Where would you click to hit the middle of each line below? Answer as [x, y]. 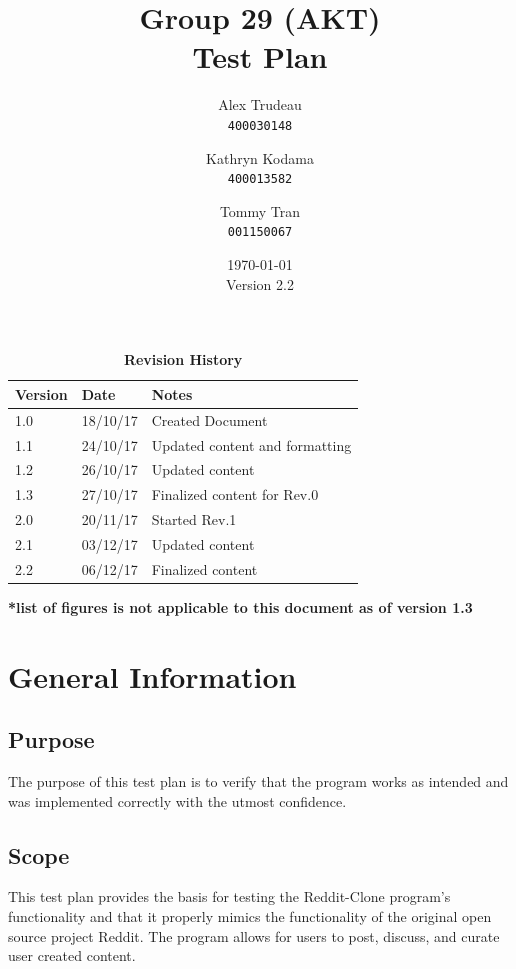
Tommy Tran [260, 210]
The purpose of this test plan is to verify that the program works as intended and [258, 781]
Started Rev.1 [194, 519]
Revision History [183, 359]
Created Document [209, 419]
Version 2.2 [260, 283]
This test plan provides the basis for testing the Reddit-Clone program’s [229, 896]
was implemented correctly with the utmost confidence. [177, 800]
